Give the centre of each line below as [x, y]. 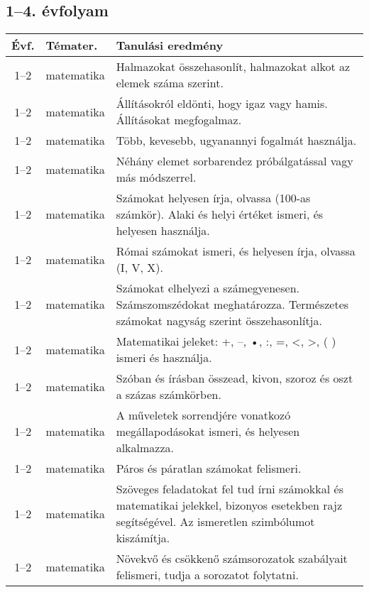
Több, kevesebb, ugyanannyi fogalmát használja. [236, 141]
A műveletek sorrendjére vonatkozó [203, 415]
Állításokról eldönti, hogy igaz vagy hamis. [222, 104]
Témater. [72, 45]
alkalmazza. [145, 448]
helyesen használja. [163, 231]
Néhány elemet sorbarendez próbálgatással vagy [235, 161]
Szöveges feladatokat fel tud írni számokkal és [230, 489]
